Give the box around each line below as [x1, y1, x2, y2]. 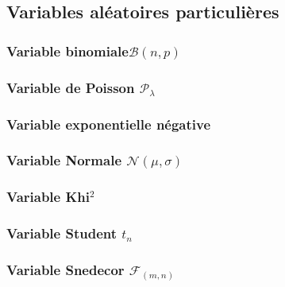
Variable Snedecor [6, 259, 125, 279]
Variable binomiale [6, 41, 129, 60]
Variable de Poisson [6, 77, 135, 97]
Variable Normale [6, 150, 122, 170]
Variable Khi [6, 187, 90, 207]
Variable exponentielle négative [6, 114, 211, 134]
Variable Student [6, 223, 117, 243]
